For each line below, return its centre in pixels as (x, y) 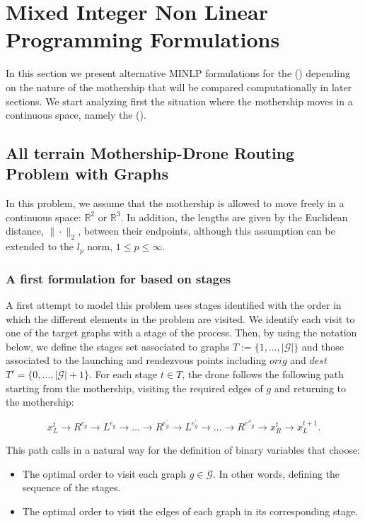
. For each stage (123, 374)
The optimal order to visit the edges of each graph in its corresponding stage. (190, 511)
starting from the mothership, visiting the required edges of (134, 388)
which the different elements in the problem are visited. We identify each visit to (180, 318)
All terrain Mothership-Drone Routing (150, 153)
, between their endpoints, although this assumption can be (207, 231)
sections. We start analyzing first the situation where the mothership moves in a (179, 101)
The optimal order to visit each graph (104, 473)
